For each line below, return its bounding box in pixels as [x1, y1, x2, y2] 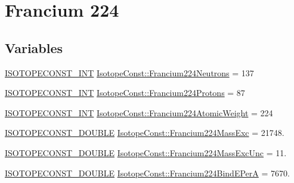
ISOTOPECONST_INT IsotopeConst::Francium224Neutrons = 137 [5, 66, 254, 79]
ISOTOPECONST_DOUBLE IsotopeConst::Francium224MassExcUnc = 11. [5, 146, 287, 159]
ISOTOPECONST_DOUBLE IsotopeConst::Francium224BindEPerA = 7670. [5, 166, 290, 179]
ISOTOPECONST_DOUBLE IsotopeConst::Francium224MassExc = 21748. [5, 126, 284, 139]
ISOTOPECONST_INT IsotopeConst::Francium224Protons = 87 [5, 86, 245, 99]
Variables [5, 38, 63, 57]
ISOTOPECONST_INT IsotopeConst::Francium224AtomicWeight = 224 [5, 106, 273, 119]
